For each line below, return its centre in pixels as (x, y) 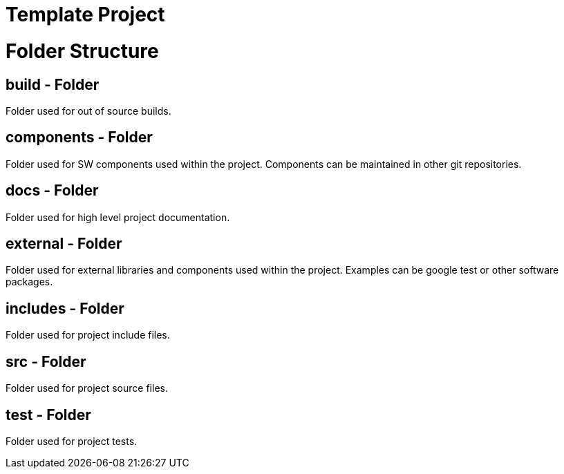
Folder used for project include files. (88, 335)
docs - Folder (52, 191)
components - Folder (79, 138)
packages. (29, 282)
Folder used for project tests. (72, 441)
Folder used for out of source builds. (88, 111)
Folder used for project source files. (87, 388)
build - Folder (53, 84)
